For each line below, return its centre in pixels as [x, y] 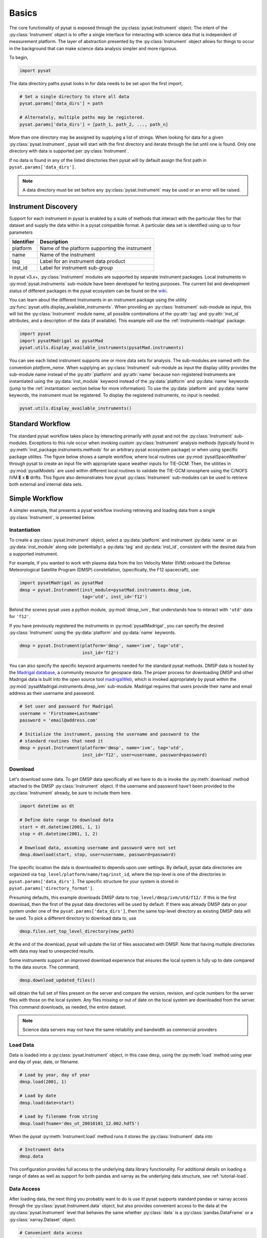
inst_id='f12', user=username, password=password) [145, 755]
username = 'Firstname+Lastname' [60, 713]
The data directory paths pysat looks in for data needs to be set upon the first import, [96, 84]
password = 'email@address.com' [59, 720]
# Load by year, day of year [55, 1075]
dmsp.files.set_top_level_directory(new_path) [77, 931]
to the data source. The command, [44, 967]
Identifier [23, 242]
